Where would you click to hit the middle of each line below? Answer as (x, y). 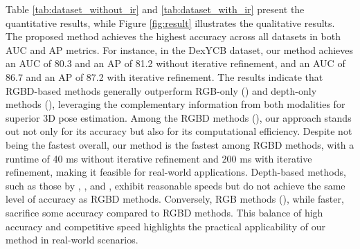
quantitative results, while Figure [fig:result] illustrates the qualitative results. (170, 22)
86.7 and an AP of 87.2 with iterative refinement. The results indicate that (164, 76)
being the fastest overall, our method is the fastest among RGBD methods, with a (180, 144)
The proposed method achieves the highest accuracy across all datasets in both (173, 36)
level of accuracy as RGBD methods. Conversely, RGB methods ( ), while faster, (175, 199)
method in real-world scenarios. (72, 240)
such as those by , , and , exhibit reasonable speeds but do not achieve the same (175, 185)
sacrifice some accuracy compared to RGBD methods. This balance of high (164, 212)
